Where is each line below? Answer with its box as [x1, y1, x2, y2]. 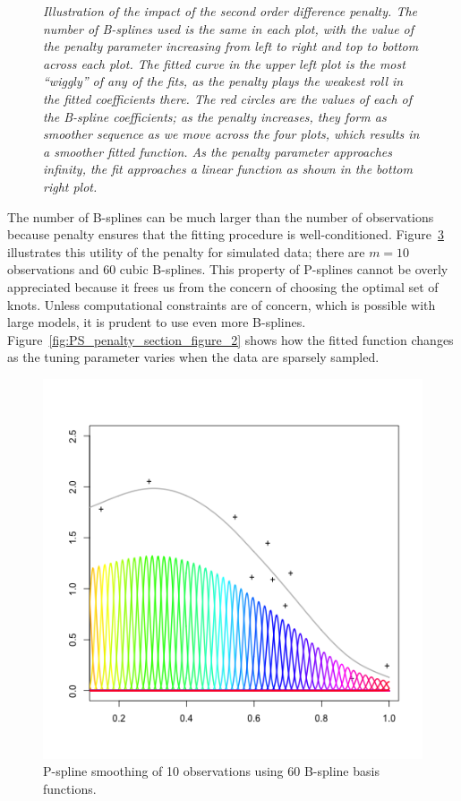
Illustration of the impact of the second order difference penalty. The [43, 2, 417, 20]
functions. [43, 779, 97, 798]
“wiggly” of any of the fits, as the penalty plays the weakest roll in [43, 72, 404, 90]
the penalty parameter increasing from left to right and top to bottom [43, 37, 419, 56]
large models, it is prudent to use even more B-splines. [7, 313, 306, 332]
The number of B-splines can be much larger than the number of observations [7, 207, 434, 226]
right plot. [43, 177, 98, 195]
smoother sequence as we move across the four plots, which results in [43, 125, 420, 143]
